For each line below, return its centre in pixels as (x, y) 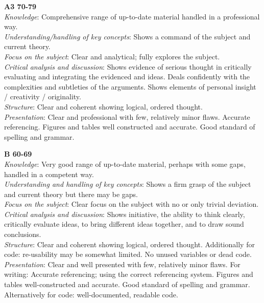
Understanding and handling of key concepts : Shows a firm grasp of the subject (128, 184)
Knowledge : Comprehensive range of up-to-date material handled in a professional (132, 16)
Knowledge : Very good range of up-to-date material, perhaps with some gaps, (125, 164)
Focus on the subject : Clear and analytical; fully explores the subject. (112, 56)
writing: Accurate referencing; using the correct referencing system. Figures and (129, 274)
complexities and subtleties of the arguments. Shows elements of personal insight (130, 86)
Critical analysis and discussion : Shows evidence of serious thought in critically (128, 66)
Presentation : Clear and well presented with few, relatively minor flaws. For (122, 264)
